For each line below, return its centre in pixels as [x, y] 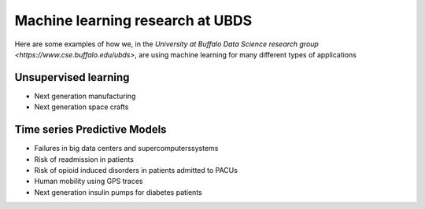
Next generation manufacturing [85, 96]
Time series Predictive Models [91, 130]
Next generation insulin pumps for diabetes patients [118, 192]
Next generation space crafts [81, 107]
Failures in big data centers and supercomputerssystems [126, 148]
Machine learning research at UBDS [133, 20]
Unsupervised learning [72, 77]
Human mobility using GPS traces [89, 181]
